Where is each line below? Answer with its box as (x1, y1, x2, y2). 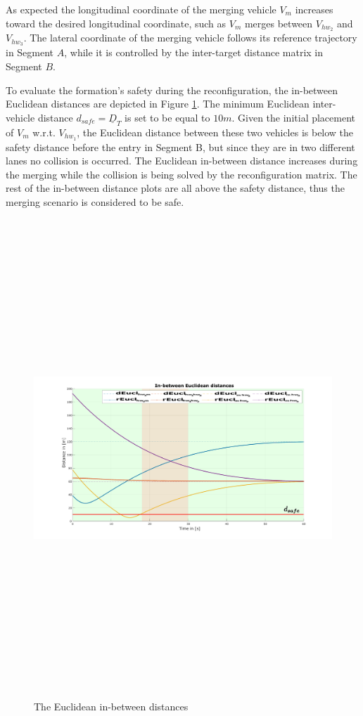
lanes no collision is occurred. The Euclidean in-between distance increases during (6, 153, 358, 168)
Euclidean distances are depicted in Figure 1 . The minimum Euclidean (6, 96, 310, 111)
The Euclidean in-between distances (34, 699, 189, 714)
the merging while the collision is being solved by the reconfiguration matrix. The (6, 167, 357, 181)
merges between (244, 15, 313, 30)
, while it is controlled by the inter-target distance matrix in (64, 45, 324, 60)
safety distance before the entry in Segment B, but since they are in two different (6, 139, 355, 154)
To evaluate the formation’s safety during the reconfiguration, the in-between (6, 82, 338, 97)
